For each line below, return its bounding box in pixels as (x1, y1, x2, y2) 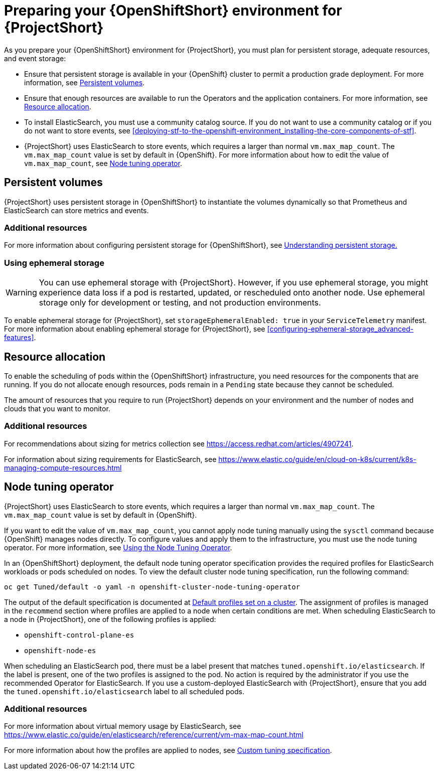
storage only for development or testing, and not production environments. (39, 297, 321, 308)
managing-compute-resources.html (4, 463, 122, 472)
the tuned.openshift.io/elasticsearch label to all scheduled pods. (4, 687, 244, 696)
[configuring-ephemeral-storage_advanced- (267, 325, 414, 334)
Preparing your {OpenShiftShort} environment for (4, 2, 342, 19)
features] (4, 333, 34, 342)
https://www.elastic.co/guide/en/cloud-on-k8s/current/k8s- (218, 454, 416, 463)
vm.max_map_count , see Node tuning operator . (24, 159, 182, 168)
